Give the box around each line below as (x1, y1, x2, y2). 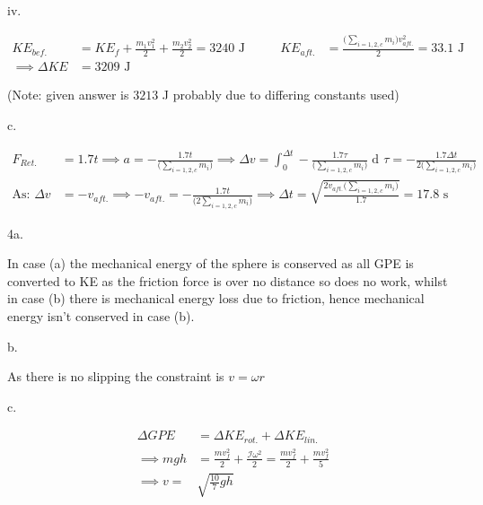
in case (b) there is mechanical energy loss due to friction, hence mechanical (7, 289, 425, 308)
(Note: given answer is (7, 85, 129, 104)
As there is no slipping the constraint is (7, 367, 224, 386)
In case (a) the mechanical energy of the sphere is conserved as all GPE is (7, 254, 414, 273)
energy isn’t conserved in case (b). (7, 307, 195, 325)
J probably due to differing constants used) (162, 85, 400, 104)
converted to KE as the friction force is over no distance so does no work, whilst (7, 271, 448, 290)
